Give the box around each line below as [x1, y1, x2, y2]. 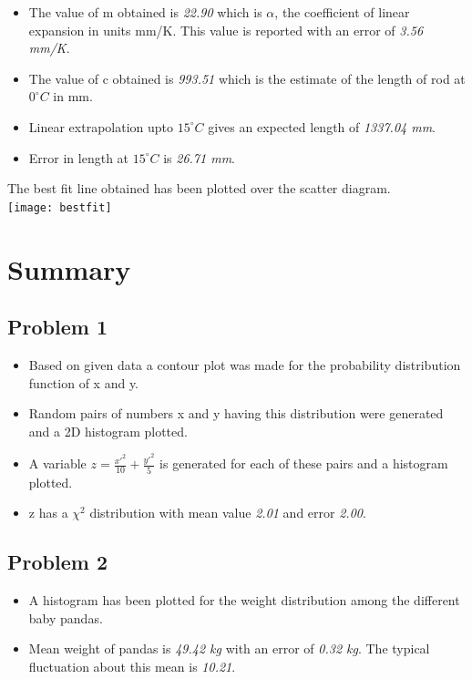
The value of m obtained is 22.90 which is [28, 3, 262, 21]
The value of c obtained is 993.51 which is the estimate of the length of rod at [28, 68, 466, 87]
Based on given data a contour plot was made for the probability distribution [28, 355, 461, 374]
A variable [28, 454, 87, 473]
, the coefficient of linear [274, 3, 410, 21]
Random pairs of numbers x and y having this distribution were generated [28, 404, 444, 423]
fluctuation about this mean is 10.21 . [28, 656, 236, 675]
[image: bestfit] [7, 201, 112, 214]
